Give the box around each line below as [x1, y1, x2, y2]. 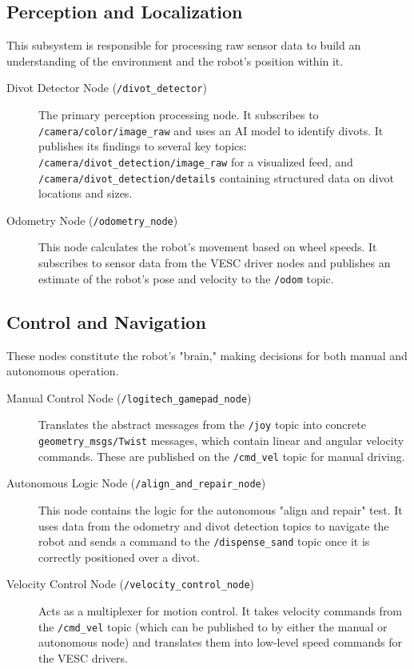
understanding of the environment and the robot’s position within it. [6, 52, 344, 69]
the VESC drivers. [38, 649, 128, 666]
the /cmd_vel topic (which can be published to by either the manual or [38, 618, 388, 635]
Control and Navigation [6, 309, 206, 334]
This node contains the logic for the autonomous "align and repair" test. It [38, 501, 403, 518]
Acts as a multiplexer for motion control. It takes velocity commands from [38, 603, 403, 619]
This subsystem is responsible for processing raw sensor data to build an [6, 37, 361, 54]
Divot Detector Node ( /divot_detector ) [6, 79, 207, 96]
